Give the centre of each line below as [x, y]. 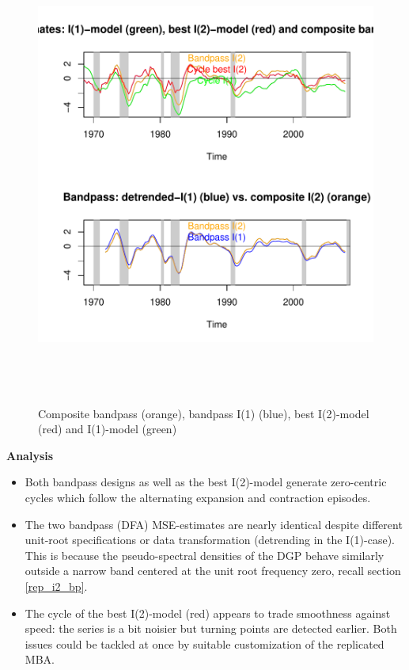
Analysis [30, 455]
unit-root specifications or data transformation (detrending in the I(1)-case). [210, 540]
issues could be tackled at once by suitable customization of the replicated [204, 643]
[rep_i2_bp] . [56, 586]
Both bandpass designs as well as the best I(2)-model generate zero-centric [206, 482]
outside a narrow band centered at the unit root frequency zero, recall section [213, 571]
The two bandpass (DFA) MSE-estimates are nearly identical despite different [214, 524]
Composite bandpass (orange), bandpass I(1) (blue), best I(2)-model [204, 413]
